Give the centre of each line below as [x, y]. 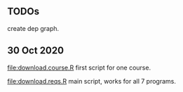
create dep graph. [33, 28]
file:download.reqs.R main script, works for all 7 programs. [92, 81]
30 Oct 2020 [36, 51]
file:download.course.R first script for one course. [79, 67]
